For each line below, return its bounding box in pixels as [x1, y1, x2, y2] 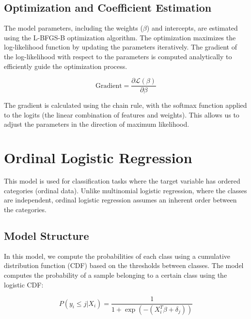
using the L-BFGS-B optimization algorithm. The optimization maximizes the [4, 32, 236, 42]
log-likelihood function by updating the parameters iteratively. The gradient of [4, 42, 237, 52]
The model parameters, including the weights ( [4, 23, 143, 33]
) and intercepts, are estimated [146, 23, 238, 33]
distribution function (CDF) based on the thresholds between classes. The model [4, 260, 244, 270]
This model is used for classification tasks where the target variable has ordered [4, 176, 240, 186]
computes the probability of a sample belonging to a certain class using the [4, 269, 227, 280]
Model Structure [4, 228, 89, 243]
